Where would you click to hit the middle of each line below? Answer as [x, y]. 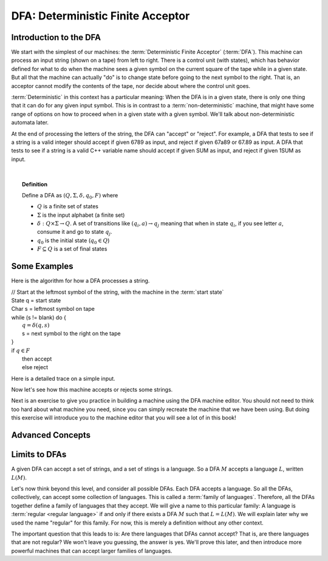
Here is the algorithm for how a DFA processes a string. [80, 281]
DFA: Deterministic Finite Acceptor [101, 16]
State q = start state [36, 300]
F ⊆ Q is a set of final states [72, 249]
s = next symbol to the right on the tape [71, 333]
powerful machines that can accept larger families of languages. [92, 551]
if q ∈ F [21, 350]
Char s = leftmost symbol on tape [53, 309]
